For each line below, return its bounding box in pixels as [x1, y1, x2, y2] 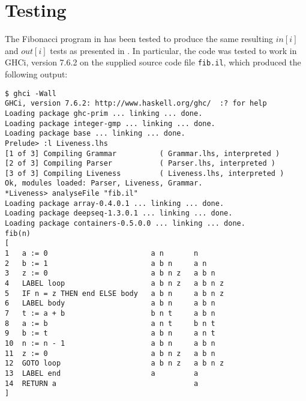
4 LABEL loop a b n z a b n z [5, 279, 224, 288]
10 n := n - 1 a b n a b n [5, 339, 215, 348]
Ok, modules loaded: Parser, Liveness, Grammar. [5, 179, 203, 188]
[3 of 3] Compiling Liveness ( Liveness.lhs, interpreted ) [5, 169, 284, 178]
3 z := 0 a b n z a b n [5, 269, 215, 278]
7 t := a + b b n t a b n [5, 309, 215, 318]
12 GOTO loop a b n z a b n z [5, 359, 224, 368]
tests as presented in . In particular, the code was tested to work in [50, 44, 297, 56]
